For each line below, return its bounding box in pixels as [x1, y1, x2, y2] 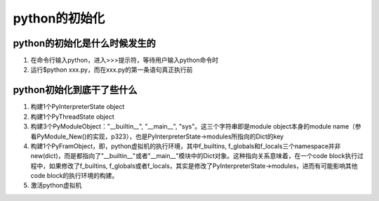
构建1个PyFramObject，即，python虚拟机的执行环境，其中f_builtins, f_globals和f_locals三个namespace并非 [30, 141, 341, 150]
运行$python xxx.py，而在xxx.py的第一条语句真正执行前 [30, 65, 193, 74]
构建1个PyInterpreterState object [30, 103, 125, 111]
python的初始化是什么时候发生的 [13, 37, 156, 49]
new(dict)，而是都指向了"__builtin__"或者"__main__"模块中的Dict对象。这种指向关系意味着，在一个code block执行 [30, 152, 358, 160]
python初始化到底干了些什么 [13, 84, 138, 96]
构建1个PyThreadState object [30, 112, 115, 121]
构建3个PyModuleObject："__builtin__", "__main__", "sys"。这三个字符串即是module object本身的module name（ [30, 122, 356, 131]
